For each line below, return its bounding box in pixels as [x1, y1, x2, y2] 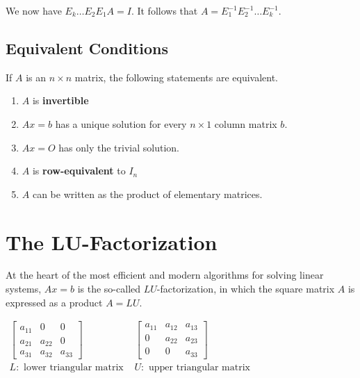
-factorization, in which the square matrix [156, 281, 335, 296]
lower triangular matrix [24, 362, 124, 372]
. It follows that [131, 3, 198, 17]
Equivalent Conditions [6, 37, 169, 58]
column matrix [214, 116, 277, 131]
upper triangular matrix [148, 362, 250, 372]
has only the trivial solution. [58, 140, 179, 154]
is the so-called [77, 281, 141, 296]
